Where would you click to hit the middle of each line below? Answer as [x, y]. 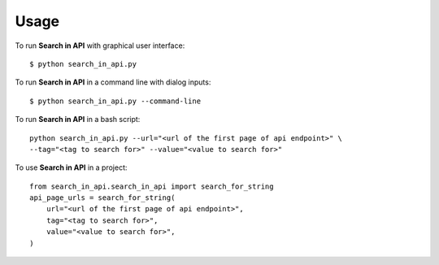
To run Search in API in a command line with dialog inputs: [113, 82]
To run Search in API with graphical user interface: [100, 46]
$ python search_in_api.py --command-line [115, 101]
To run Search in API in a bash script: [78, 119]
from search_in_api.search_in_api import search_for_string [152, 186]
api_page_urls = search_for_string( [102, 198]
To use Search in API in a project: [71, 167]
